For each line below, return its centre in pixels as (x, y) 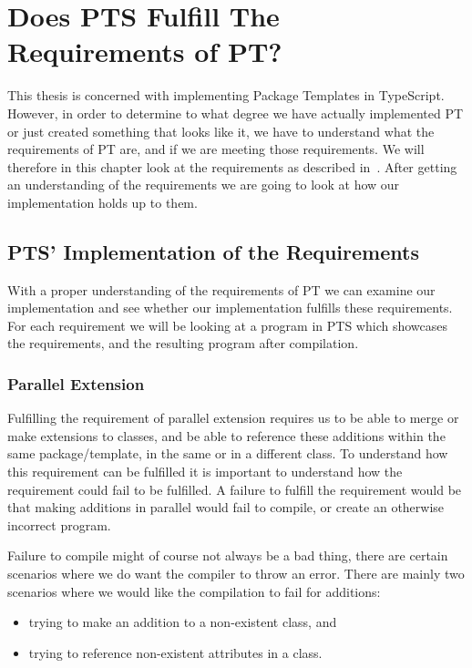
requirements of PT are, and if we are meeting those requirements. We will (216, 149)
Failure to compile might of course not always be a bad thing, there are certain (228, 555)
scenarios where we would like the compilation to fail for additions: (194, 591)
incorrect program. (59, 524)
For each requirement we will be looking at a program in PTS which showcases (227, 325)
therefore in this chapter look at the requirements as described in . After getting (232, 166)
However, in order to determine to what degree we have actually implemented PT (236, 113)
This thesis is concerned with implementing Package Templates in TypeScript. (226, 95)
